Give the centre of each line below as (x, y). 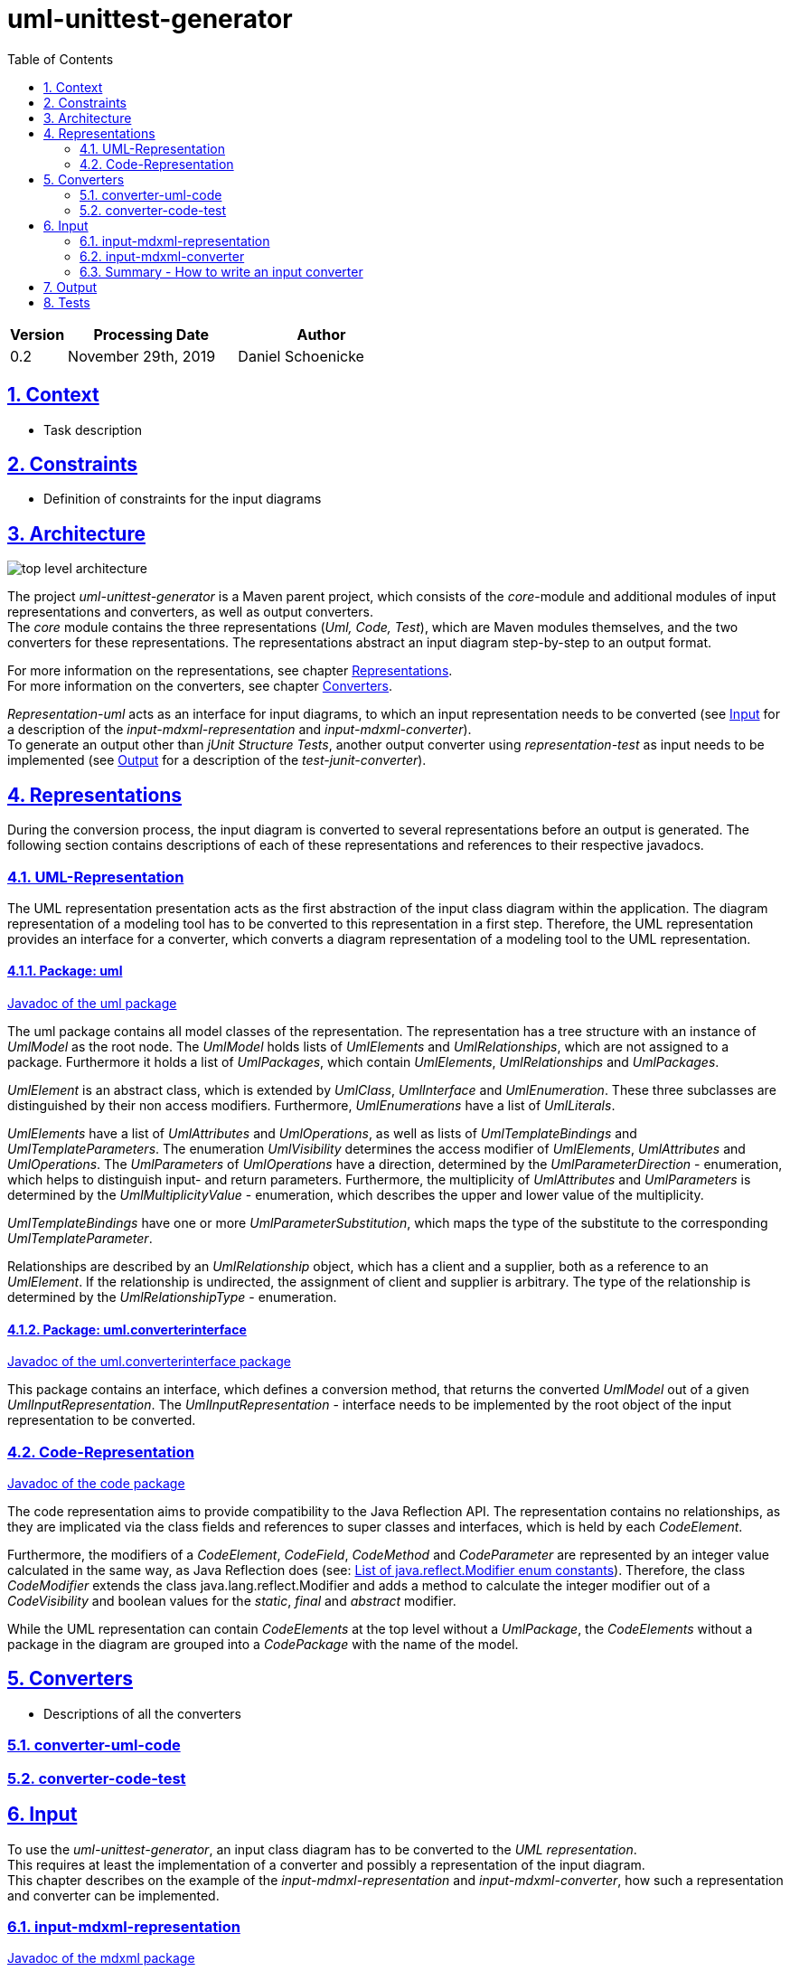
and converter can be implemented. (113, 1895)
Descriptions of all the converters (143, 1713)
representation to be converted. (102, 1420)
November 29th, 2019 (142, 356)
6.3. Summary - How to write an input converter (221, 271)
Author (321, 334)
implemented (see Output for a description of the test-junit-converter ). (217, 760)
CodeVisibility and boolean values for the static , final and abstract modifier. (232, 1601)
